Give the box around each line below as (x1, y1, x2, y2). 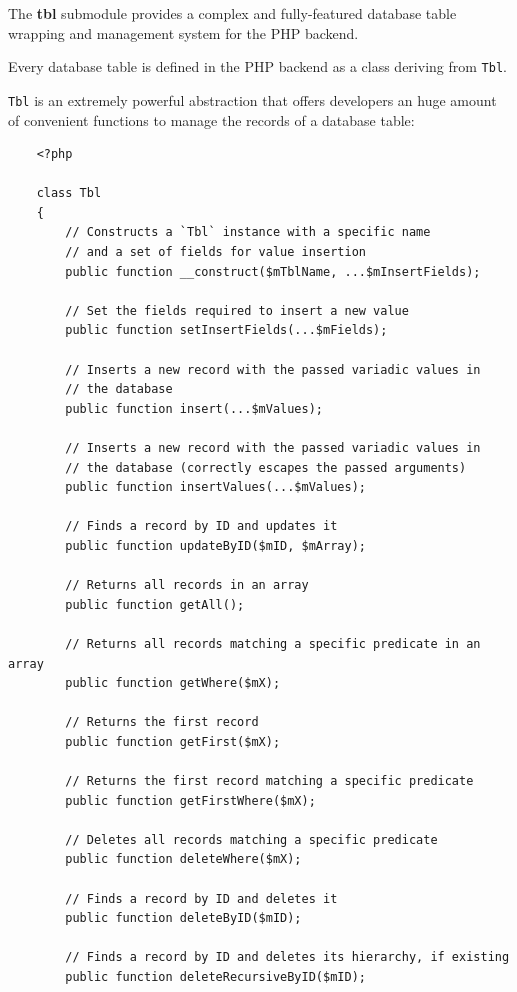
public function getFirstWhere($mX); (65, 793, 316, 808)
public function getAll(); (65, 597, 245, 612)
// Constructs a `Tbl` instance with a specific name (65, 225, 431, 240)
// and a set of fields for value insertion (65, 245, 366, 260)
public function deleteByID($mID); (65, 911, 302, 926)
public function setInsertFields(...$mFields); (65, 323, 388, 338)
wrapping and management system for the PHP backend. (8, 22, 359, 43)
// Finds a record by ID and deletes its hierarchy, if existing (65, 950, 510, 965)
